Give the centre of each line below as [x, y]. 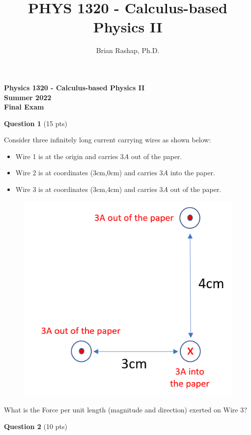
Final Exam [24, 107]
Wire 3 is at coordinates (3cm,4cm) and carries [86, 189]
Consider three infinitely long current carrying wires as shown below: [108, 140]
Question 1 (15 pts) [36, 123]
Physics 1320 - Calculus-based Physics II [74, 87]
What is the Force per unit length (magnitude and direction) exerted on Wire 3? [125, 410]
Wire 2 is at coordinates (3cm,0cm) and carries [86, 173]
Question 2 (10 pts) [36, 426]
